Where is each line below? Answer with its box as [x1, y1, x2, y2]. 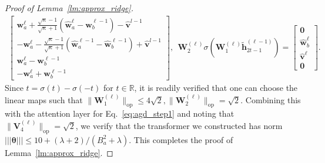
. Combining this [240, 93, 301, 106]
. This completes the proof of [129, 133, 233, 145]
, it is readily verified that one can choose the [134, 81, 298, 94]
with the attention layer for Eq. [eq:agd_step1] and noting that [5, 107, 234, 120]
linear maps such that [5, 93, 83, 106]
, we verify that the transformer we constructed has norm [75, 119, 283, 131]
